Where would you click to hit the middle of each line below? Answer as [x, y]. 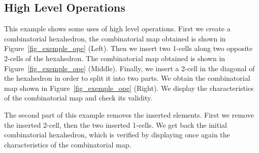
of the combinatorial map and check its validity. [78, 98]
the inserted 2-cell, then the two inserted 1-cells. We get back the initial [116, 124]
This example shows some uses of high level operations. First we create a [117, 29]
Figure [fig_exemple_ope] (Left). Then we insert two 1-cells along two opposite [128, 48]
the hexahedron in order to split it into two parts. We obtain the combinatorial [127, 78]
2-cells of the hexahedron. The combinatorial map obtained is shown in [115, 58]
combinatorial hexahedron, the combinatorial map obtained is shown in [115, 38]
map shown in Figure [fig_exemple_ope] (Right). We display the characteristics [129, 88]
